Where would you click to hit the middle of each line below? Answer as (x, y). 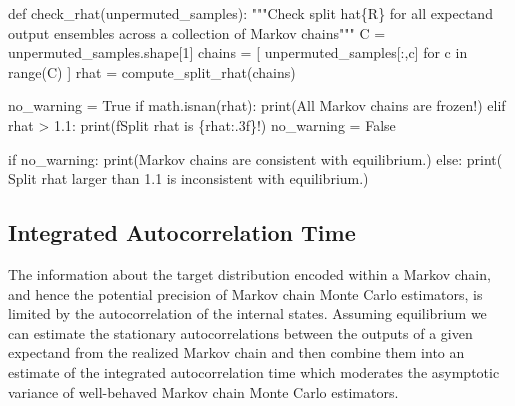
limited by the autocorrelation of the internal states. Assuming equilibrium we (247, 313)
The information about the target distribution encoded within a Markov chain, (249, 273)
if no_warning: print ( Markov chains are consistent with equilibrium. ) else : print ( (255, 158)
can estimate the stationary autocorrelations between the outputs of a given (240, 332)
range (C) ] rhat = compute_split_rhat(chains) (152, 71)
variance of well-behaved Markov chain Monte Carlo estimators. (203, 391)
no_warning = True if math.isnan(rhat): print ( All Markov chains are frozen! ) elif (257, 105)
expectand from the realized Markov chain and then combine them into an (236, 352)
